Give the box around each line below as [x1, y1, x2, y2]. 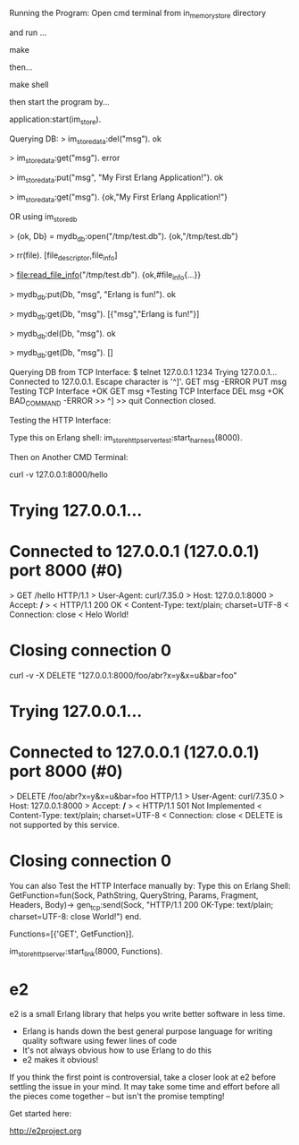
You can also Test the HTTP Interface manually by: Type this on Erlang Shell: [9, 880, 291, 891]
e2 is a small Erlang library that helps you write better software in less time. [9, 1009, 286, 1020]
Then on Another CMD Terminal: [9, 451, 129, 462]
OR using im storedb [9, 210, 78, 224]
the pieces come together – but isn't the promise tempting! [9, 1091, 225, 1102]
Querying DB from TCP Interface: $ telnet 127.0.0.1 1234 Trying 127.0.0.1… [9, 367, 278, 378]
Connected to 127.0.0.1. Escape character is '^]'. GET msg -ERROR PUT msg [9, 376, 287, 388]
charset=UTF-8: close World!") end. [9, 910, 142, 921]
